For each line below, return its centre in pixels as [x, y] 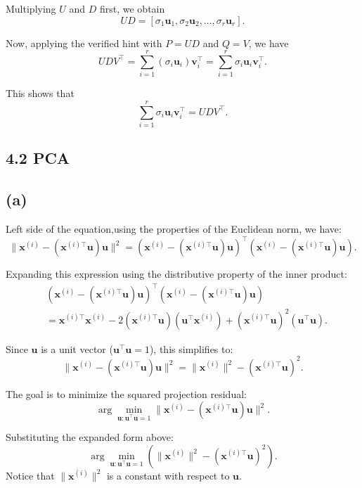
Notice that [30, 475]
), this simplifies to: [191, 348]
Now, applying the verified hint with [84, 43]
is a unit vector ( [77, 348]
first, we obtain [132, 8]
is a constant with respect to [168, 475]
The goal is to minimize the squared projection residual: [126, 393]
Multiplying [31, 8]
